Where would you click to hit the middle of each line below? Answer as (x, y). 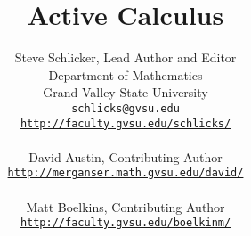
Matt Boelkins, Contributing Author (125, 206)
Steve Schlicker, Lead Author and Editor (125, 57)
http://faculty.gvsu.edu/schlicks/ (125, 123)
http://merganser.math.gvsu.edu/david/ (125, 173)
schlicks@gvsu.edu (125, 108)
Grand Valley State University (125, 92)
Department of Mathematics (125, 74)
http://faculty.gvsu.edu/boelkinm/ (125, 223)
